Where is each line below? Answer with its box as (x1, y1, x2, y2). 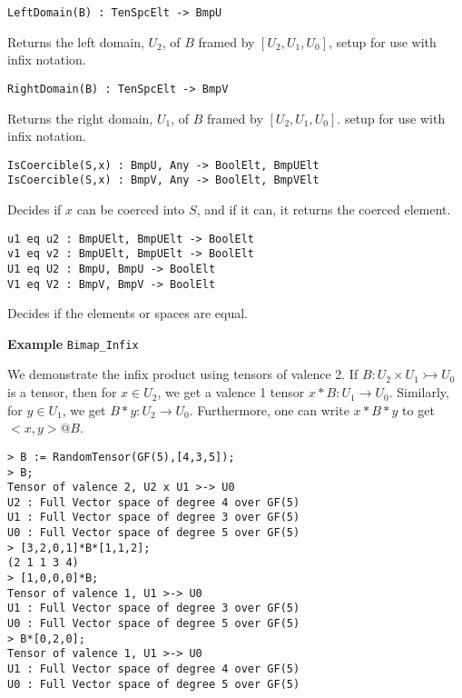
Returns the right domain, (7, 108, 153, 127)
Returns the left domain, (7, 32, 144, 51)
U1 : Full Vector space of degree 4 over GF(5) (7, 663, 300, 676)
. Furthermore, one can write (189, 400, 349, 419)
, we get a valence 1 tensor (157, 383, 305, 402)
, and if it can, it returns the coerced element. (196, 200, 451, 218)
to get (402, 400, 435, 419)
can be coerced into (76, 200, 185, 218)
